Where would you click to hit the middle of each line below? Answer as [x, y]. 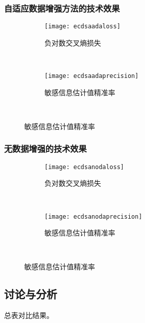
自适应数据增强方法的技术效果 [62, 8]
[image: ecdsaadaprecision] [92, 76]
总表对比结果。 [29, 315]
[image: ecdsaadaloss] [83, 27]
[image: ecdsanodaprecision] [93, 216]
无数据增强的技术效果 [45, 149]
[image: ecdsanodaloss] [84, 167]
